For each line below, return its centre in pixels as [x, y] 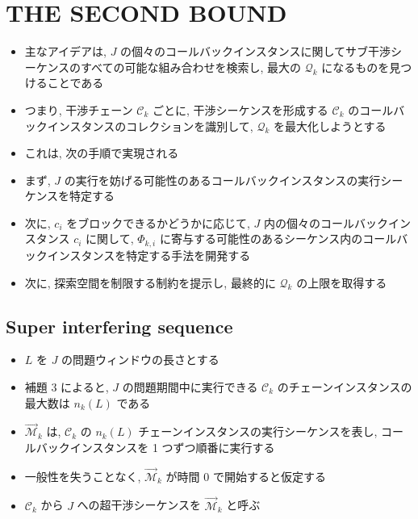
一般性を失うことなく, [83, 476]
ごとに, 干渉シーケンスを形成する [240, 109]
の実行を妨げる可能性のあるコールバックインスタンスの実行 [222, 180]
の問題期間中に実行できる [190, 386]
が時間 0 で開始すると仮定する [246, 476]
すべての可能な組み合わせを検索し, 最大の [191, 67]
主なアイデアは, [65, 51]
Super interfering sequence [119, 326]
